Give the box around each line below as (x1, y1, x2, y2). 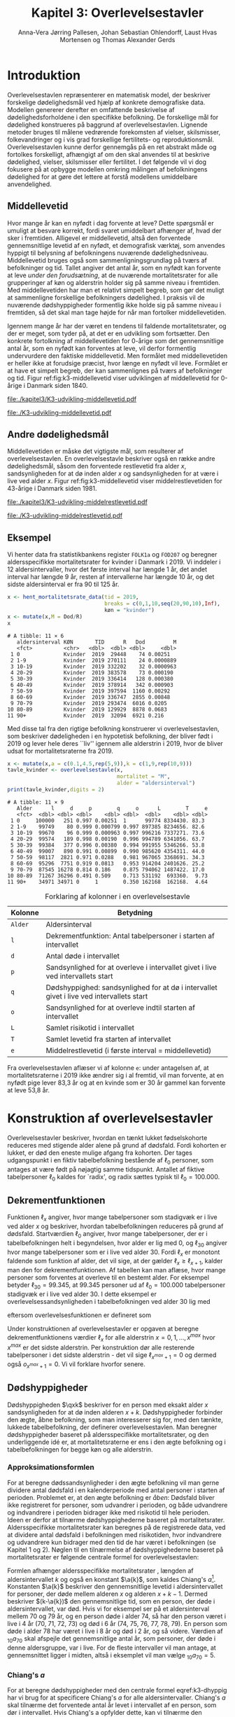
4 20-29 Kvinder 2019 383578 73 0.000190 (10, 669, 173, 676)
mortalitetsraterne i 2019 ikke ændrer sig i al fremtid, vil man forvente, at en (7, 1071, 225, 1079)
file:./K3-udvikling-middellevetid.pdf (7, 408, 112, 417)
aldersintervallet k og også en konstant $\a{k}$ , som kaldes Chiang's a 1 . (7, 1573, 216, 1583)
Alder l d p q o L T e (16, 805, 208, 812)
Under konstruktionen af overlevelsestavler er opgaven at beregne (7, 1325, 199, 1333)
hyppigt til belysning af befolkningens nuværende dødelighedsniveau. (7, 249, 208, 257)
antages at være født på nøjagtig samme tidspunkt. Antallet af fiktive (7, 1165, 205, 1174)
